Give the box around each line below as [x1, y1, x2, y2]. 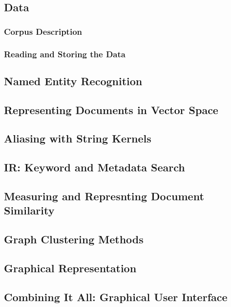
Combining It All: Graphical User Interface [4, 289, 228, 304]
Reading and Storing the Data [4, 47, 126, 60]
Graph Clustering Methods [4, 232, 144, 247]
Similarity [4, 203, 55, 218]
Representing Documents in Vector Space [4, 102, 218, 117]
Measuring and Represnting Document [4, 188, 204, 203]
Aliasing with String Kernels [4, 131, 151, 146]
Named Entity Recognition [4, 73, 143, 88]
